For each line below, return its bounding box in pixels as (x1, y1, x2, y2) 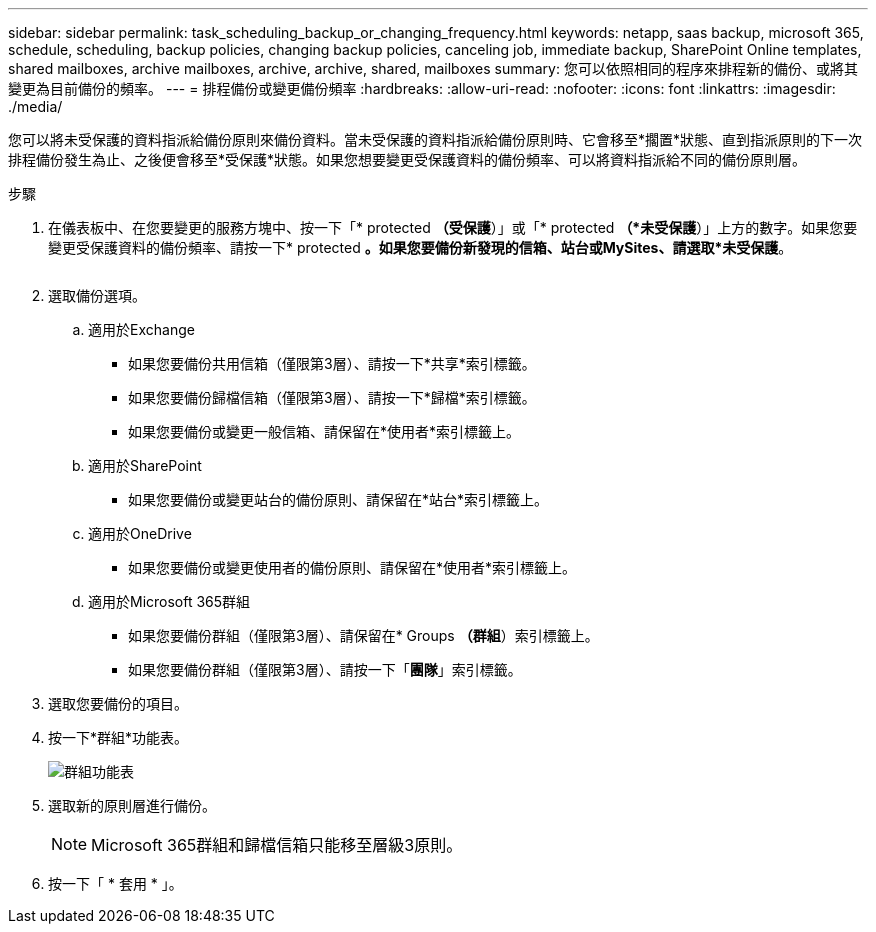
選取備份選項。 (48, 287, 146, 304)
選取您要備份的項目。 (48, 695, 188, 712)
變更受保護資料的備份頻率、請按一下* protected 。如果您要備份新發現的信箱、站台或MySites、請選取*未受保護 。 (48, 239, 793, 256)
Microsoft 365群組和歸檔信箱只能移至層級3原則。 (91, 835, 463, 855)
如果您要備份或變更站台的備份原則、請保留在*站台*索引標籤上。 (128, 491, 549, 508)
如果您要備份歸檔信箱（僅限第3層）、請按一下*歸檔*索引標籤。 (128, 389, 536, 406)
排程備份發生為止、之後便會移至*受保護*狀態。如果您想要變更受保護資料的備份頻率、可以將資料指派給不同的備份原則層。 (8, 151, 807, 168)
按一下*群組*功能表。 (48, 729, 189, 746)
